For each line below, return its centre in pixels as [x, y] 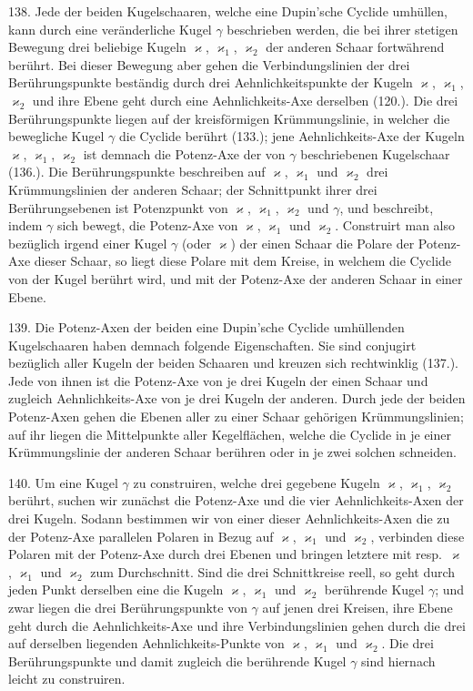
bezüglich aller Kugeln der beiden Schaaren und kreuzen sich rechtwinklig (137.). [233, 363]
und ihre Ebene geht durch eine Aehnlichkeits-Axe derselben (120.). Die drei [245, 100]
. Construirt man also [395, 225]
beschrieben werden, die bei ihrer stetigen [342, 29]
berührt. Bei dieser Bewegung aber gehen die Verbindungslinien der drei [209, 64]
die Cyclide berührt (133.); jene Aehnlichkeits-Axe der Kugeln [292, 136]
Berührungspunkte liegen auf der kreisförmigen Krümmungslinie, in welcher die [229, 118]
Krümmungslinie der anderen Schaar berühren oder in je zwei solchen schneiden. [232, 452]
